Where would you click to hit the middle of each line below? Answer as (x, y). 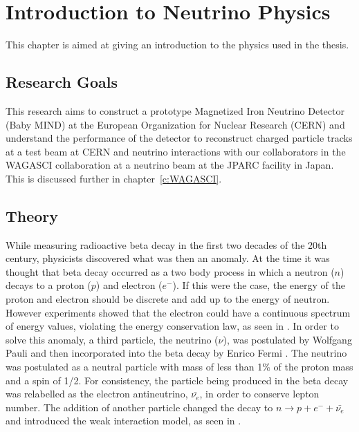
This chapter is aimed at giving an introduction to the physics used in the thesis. (177, 45)
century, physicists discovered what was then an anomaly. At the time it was (168, 258)
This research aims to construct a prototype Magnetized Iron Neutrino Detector (175, 110)
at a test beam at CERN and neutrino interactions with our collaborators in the (176, 151)
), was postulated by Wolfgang (287, 339)
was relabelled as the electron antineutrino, (97, 394)
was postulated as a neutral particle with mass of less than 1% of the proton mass (179, 367)
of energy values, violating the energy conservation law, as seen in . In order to (172, 326)
